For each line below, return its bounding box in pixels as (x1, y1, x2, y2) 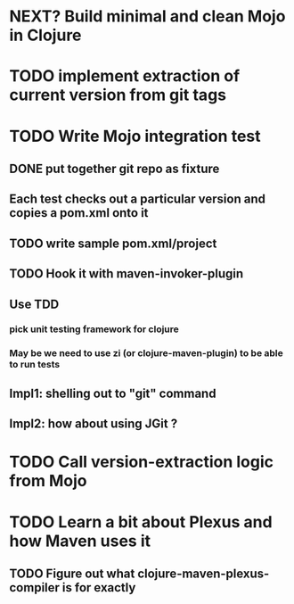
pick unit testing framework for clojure (9, 323, 180, 335)
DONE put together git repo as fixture (9, 161, 220, 176)
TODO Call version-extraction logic (9, 452, 274, 472)
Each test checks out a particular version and (9, 192, 265, 207)
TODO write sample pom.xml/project (9, 236, 217, 251)
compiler (9, 580, 61, 595)
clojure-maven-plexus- (137, 566, 270, 581)
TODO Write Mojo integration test (9, 126, 261, 146)
